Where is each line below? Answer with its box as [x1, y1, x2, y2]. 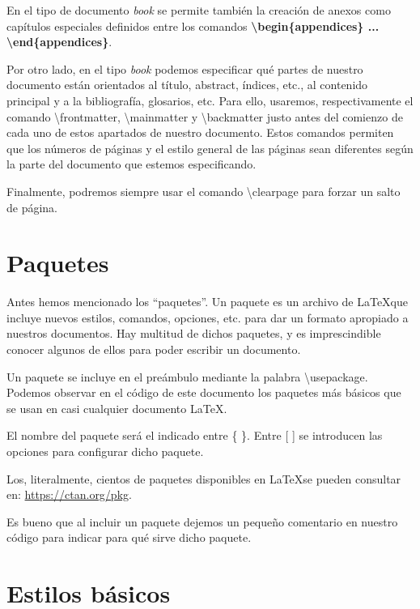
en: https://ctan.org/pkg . [6, 486, 132, 503]
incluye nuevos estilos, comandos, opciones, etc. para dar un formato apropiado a [6, 309, 409, 326]
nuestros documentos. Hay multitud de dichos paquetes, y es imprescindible [6, 325, 381, 342]
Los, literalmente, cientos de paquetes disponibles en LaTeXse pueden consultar [6, 470, 401, 487]
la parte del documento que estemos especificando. [6, 155, 257, 172]
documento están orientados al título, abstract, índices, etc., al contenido [6, 76, 368, 93]
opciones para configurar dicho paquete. [6, 443, 204, 459]
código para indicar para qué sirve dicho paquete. [6, 529, 252, 546]
